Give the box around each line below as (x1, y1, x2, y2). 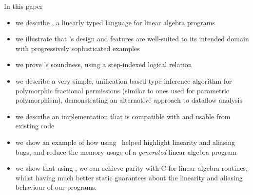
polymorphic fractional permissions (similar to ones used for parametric (15, 85, 230, 95)
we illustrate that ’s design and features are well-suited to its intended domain (15, 34, 249, 44)
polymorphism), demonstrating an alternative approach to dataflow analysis (15, 95, 243, 105)
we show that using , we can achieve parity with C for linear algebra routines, (15, 163, 248, 173)
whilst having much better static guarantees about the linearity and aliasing (15, 172, 243, 182)
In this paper (4, 1, 43, 11)
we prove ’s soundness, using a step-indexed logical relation (15, 59, 192, 70)
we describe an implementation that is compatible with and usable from (15, 111, 231, 121)
